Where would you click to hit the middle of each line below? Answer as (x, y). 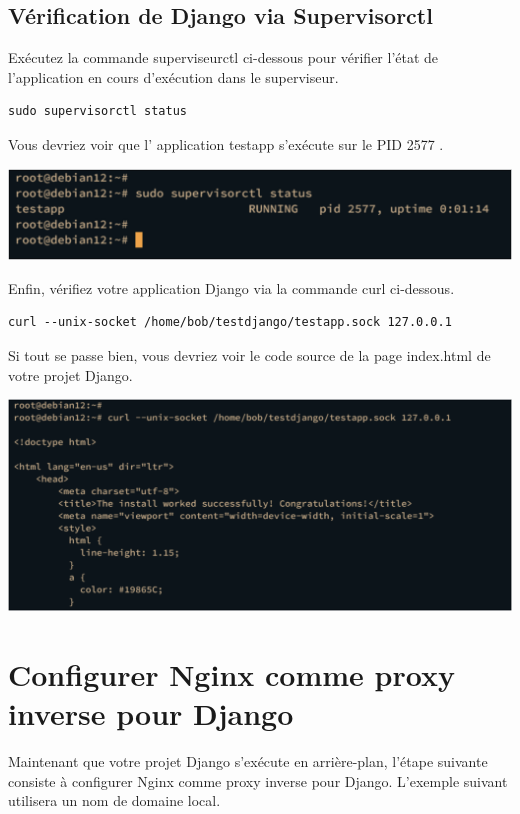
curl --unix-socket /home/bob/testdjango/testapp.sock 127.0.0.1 (230, 322)
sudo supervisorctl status (97, 111)
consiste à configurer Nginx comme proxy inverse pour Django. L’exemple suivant (258, 780)
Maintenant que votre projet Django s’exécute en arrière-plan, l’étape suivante (248, 761)
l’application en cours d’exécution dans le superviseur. (173, 76)
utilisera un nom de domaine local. (114, 800)
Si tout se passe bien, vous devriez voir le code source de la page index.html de (249, 354)
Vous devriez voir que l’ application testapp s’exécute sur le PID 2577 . (226, 143)
